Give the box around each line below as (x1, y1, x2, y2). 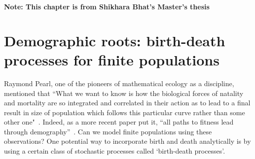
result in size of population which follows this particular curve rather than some (4, 107, 245, 117)
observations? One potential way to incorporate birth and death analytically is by (4, 136, 251, 146)
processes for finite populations (4, 49, 219, 69)
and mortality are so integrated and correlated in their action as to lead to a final (4, 97, 251, 108)
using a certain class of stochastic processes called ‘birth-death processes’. (4, 146, 225, 156)
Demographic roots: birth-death (4, 30, 225, 50)
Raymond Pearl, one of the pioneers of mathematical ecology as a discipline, (4, 78, 234, 88)
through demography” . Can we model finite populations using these (4, 126, 212, 136)
